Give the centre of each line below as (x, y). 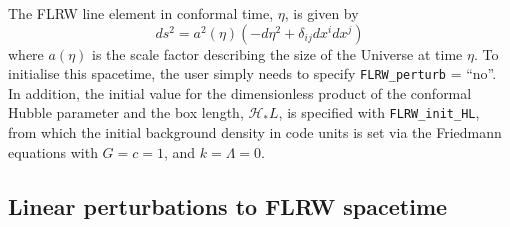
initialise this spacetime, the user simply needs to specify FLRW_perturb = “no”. (252, 73)
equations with (53, 151)
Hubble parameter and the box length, (126, 112)
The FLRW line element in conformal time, (141, 13)
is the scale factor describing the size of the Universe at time (277, 53)
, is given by (321, 13)
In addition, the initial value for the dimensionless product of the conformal (240, 92)
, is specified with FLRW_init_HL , (379, 112)
